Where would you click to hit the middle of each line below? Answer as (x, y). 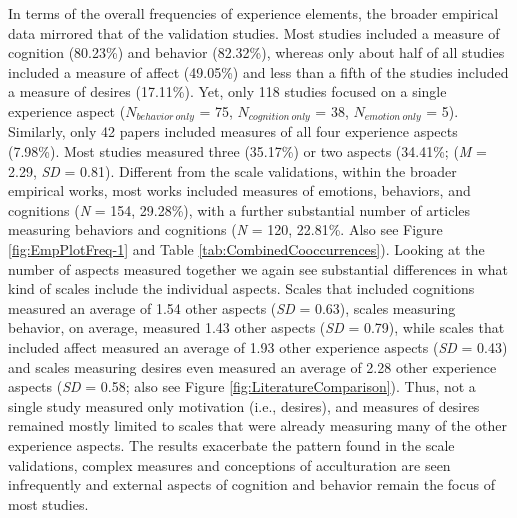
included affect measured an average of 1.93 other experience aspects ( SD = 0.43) (258, 346)
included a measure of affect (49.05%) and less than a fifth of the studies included (258, 71)
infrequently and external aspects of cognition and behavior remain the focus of (251, 484)
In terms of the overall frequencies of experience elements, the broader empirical (253, 13)
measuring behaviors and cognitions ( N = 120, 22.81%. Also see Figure (225, 229)
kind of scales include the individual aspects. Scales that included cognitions (241, 288)
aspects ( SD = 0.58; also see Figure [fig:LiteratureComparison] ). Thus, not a (242, 386)
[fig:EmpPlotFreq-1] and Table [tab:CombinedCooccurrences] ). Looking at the (246, 248)
